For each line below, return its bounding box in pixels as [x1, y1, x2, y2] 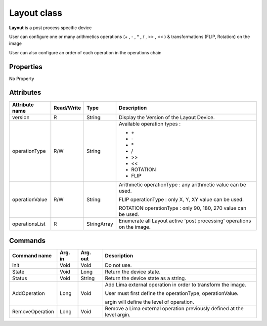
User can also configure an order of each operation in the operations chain [9, 49, 162, 55]
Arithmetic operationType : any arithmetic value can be [119, 181, 247, 188]
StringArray [87, 220, 114, 227]
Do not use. [104, 262, 132, 269]
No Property [9, 76, 35, 81]
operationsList [12, 220, 45, 227]
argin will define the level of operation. [104, 299, 195, 306]
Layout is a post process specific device [9, 25, 92, 31]
